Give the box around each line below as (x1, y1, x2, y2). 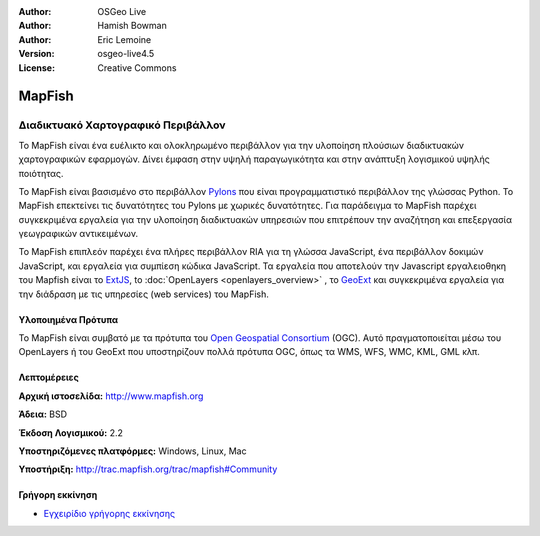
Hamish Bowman (97, 20, 167, 32)
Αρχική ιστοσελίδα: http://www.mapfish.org (18, 390, 204, 402)
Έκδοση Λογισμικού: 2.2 (18, 426, 124, 439)
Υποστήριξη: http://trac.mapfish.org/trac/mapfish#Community (18, 463, 278, 475)
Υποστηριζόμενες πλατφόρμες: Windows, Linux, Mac (18, 445, 247, 457)
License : (18, 61, 55, 74)
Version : (18, 48, 55, 60)
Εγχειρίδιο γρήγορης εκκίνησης (43, 507, 175, 519)
